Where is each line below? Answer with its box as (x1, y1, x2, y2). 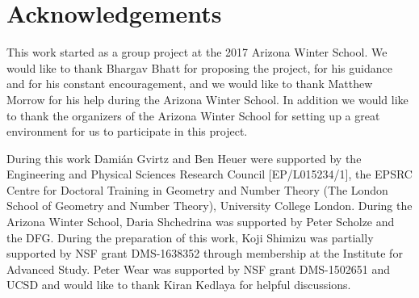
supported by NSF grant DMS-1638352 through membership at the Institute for (6, 245, 403, 262)
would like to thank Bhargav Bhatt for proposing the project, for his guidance (6, 59, 392, 76)
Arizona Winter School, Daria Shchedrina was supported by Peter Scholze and (6, 213, 395, 230)
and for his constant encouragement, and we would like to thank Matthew (6, 75, 373, 92)
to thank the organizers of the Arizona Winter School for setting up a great (6, 107, 380, 124)
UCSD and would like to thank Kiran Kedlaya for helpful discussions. (6, 276, 351, 293)
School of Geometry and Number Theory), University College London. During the (6, 197, 413, 214)
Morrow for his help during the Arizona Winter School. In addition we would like (6, 90, 409, 107)
